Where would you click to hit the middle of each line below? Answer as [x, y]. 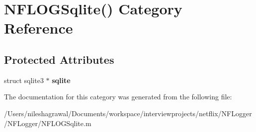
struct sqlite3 [24, 80]
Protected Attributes [59, 59]
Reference [39, 28]
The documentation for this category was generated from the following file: [118, 97]
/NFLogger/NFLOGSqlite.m [48, 123]
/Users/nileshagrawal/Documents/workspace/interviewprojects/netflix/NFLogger [128, 113]
